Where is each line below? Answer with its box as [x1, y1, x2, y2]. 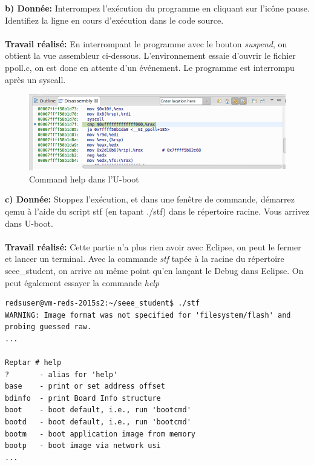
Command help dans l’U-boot [29, 172, 139, 185]
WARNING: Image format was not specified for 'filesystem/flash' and [5, 310, 291, 319]
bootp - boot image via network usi [5, 441, 161, 450]
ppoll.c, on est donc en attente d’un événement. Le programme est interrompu [5, 61, 295, 73]
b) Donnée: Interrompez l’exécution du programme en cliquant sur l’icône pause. [5, 2, 310, 14]
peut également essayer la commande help [5, 276, 160, 289]
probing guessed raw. [5, 323, 92, 332]
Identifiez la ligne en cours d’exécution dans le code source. [5, 13, 224, 26]
